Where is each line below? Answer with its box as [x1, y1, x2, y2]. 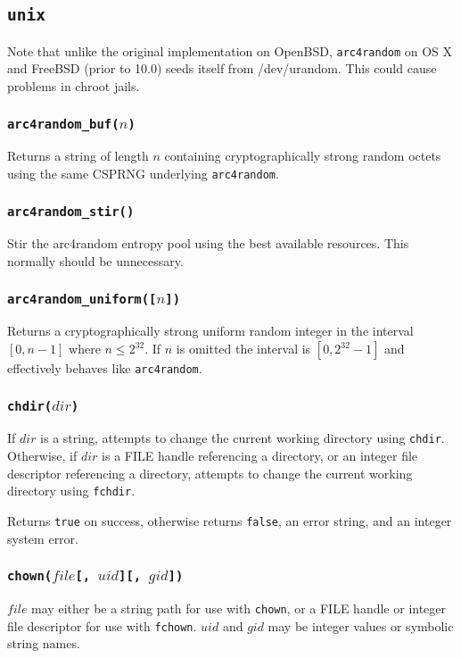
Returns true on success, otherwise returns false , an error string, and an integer [7, 511, 452, 529]
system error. [7, 529, 78, 547]
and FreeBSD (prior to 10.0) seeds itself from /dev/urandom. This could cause [7, 59, 437, 78]
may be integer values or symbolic [268, 616, 454, 635]
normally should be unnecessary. [7, 252, 184, 271]
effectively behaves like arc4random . [7, 359, 202, 377]
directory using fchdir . [7, 481, 136, 500]
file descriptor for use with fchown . [7, 616, 197, 635]
